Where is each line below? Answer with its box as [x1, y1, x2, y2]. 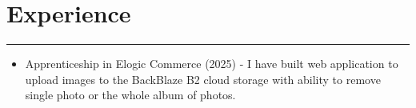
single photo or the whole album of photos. [25, 86, 236, 103]
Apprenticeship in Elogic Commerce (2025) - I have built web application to [25, 55, 398, 72]
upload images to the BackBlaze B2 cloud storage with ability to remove [25, 70, 381, 87]
